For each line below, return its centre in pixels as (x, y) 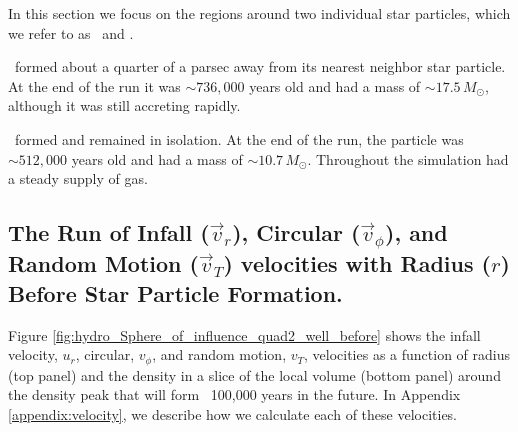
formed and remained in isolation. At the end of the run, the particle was (239, 138)
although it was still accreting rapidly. (124, 105)
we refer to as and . (71, 32)
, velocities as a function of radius (407, 354)
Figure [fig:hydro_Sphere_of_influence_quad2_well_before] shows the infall (244, 334)
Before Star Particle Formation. (175, 292)
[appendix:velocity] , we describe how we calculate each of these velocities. (233, 413)
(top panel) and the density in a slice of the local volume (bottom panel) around (254, 374)
